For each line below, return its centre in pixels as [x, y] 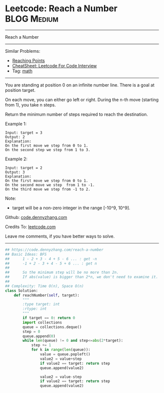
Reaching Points [28, 60]
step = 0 [31, 331]
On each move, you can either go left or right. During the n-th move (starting [82, 99]
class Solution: [21, 291]
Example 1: [16, 124]
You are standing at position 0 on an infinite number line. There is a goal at [80, 85]
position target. [20, 90]
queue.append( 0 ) [39, 336]
